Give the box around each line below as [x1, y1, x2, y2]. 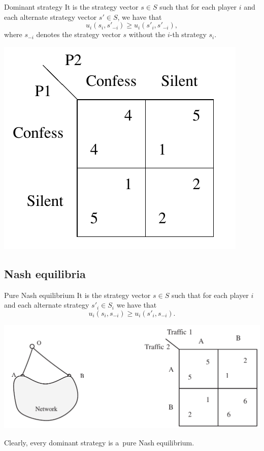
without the [128, 29, 166, 40]
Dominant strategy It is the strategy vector [4, 2, 139, 12]
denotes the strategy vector [36, 29, 121, 40]
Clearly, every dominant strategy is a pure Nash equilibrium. [4, 437, 194, 447]
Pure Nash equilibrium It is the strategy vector [4, 289, 151, 300]
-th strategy [170, 29, 207, 40]
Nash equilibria [4, 265, 86, 281]
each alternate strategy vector [4, 11, 97, 22]
